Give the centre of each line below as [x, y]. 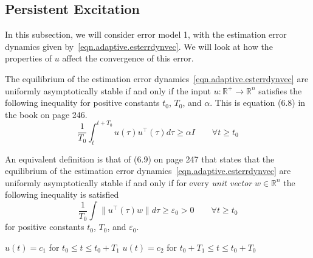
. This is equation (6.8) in [258, 103]
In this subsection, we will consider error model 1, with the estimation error [146, 34]
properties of [29, 58]
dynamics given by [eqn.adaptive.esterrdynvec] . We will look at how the [139, 46]
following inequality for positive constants [82, 103]
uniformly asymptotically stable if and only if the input [108, 90]
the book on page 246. [46, 114]
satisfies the [280, 90]
